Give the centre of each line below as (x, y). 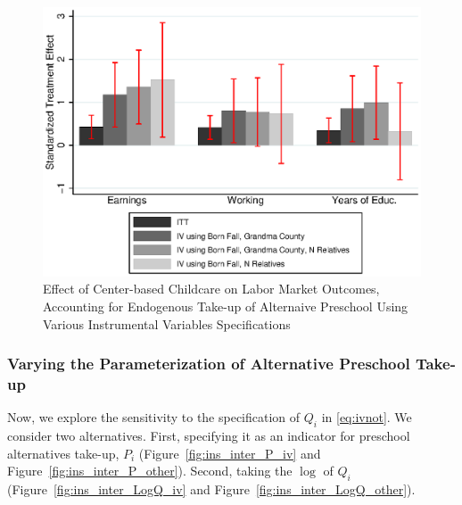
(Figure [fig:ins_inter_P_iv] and (230, 453)
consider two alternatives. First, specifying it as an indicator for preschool (209, 436)
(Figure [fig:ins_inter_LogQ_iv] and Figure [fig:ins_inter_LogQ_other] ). (211, 489)
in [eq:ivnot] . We (367, 417)
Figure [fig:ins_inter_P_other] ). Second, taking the (150, 471)
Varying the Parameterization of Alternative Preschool (209, 364)
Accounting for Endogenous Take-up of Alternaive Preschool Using (226, 306)
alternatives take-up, (63, 453)
